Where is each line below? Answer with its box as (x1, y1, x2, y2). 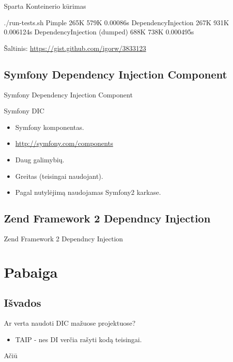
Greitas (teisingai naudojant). (15, 171, 103, 181)
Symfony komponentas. (15, 122, 84, 132)
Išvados (4, 295, 41, 310)
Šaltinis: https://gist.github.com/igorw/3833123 (4, 43, 146, 53)
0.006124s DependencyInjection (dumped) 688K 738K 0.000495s (4, 27, 194, 37)
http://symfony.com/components (15, 138, 113, 148)
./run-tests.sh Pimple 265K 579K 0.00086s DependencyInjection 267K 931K (4, 17, 229, 27)
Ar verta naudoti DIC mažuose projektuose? (4, 318, 136, 328)
